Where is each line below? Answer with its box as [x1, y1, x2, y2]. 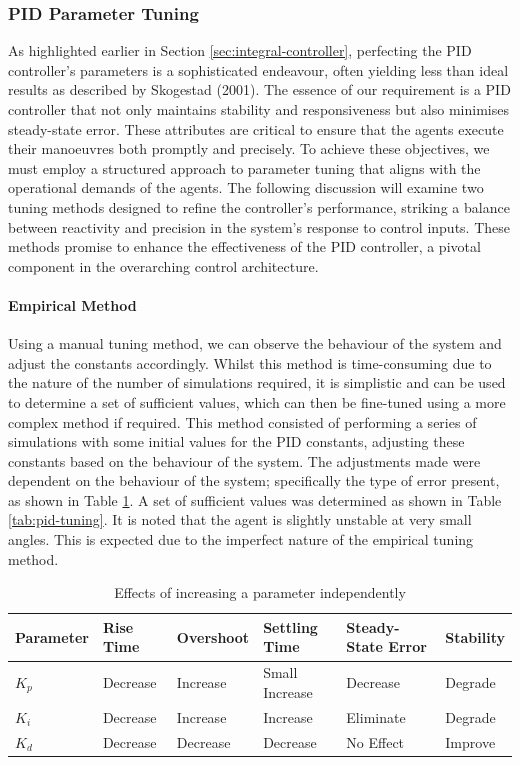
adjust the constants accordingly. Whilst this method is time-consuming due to [8, 352, 492, 373]
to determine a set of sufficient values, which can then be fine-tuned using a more [8, 391, 506, 412]
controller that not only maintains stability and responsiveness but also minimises [8, 99, 509, 119]
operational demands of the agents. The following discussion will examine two [8, 177, 484, 198]
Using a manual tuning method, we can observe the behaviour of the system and [8, 333, 502, 354]
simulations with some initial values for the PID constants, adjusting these [8, 431, 465, 452]
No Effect [346, 731, 405, 752]
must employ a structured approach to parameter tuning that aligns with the [8, 157, 481, 178]
